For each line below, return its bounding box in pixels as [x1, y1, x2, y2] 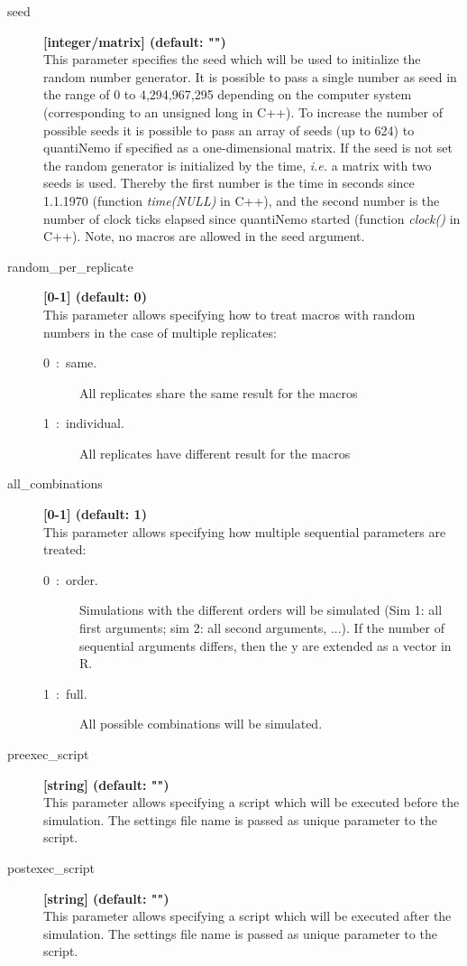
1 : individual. [43, 413, 124, 432]
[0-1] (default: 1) [43, 505, 147, 524]
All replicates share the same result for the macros [79, 383, 358, 402]
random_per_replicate [7, 256, 133, 275]
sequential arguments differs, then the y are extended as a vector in [79, 636, 452, 655]
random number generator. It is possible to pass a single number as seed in [43, 67, 457, 86]
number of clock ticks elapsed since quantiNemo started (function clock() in [43, 209, 461, 228]
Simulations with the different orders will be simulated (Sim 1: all [79, 600, 443, 619]
